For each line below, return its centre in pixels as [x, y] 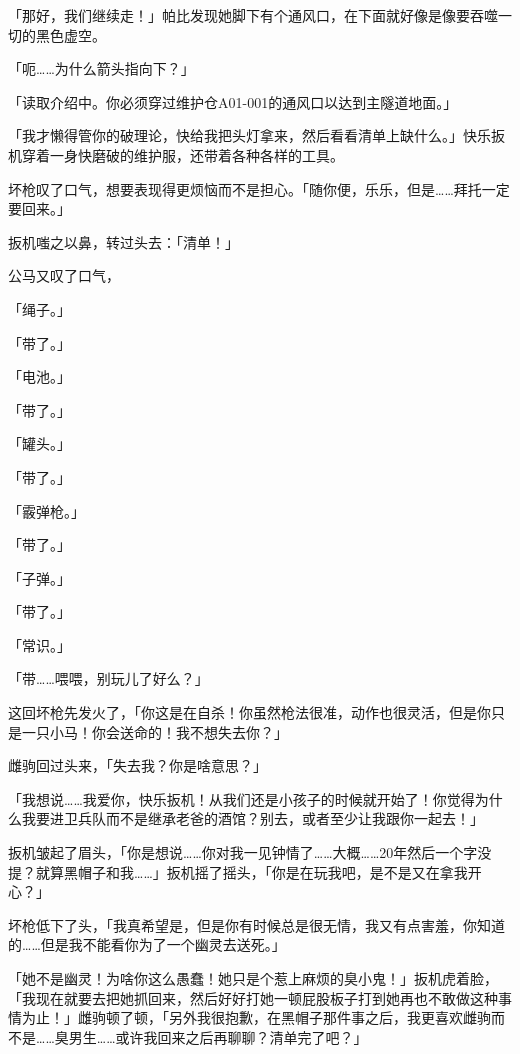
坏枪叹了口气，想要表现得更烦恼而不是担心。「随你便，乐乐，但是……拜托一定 [259, 188]
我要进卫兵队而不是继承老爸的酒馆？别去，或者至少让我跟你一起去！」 [252, 818]
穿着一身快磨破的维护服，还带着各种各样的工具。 [182, 154]
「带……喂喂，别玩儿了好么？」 [108, 678]
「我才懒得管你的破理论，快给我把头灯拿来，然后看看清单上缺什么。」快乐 [249, 135]
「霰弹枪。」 [46, 510]
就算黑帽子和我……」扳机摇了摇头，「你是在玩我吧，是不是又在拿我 [251, 871]
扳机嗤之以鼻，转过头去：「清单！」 [123, 241]
